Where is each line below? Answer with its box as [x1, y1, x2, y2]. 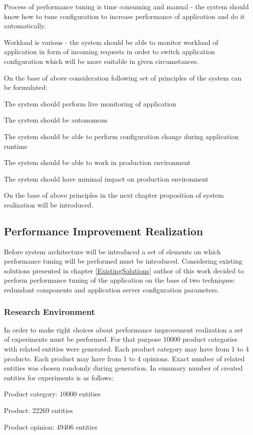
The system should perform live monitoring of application [4, 98, 176, 108]
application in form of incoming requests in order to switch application [4, 46, 215, 57]
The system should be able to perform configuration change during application [4, 131, 239, 141]
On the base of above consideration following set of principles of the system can [4, 72, 242, 83]
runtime [4, 141, 27, 151]
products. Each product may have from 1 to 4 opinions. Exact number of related [4, 353, 245, 363]
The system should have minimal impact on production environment [4, 173, 209, 184]
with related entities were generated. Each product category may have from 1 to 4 [4, 344, 249, 354]
